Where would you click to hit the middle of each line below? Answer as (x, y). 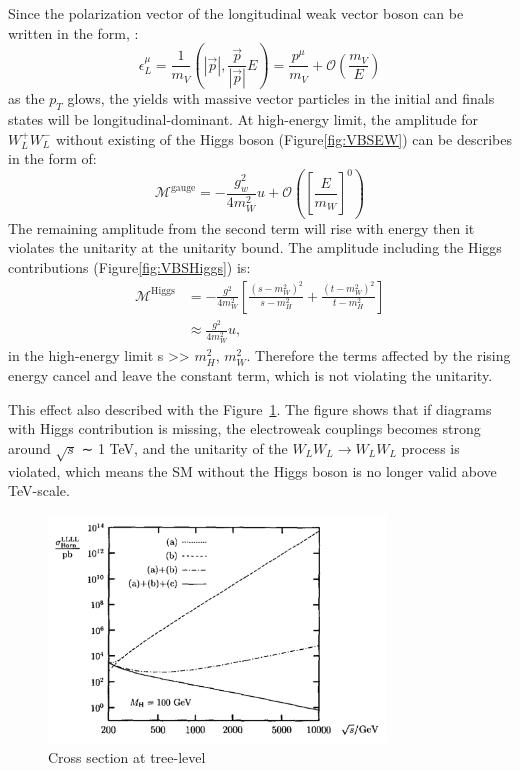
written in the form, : (73, 32)
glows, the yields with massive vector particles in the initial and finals (281, 98)
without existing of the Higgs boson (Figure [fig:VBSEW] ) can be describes (284, 138)
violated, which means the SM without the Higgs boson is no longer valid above (252, 470)
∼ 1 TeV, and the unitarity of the (184, 447)
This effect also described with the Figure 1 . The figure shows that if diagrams (250, 408)
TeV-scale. (39, 490)
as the (26, 98)
